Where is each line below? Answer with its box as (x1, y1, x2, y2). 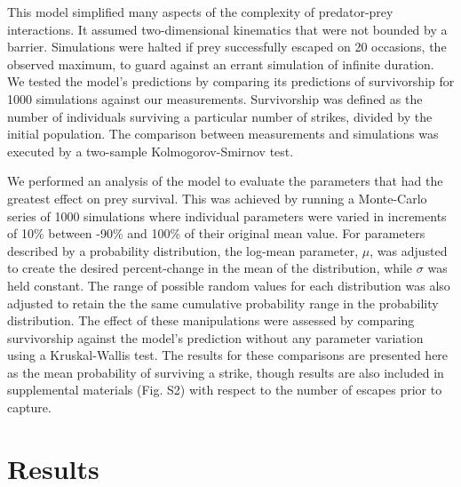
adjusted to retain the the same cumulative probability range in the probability (7, 293, 439, 312)
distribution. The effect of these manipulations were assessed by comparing (7, 311, 415, 330)
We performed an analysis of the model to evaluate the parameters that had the (7, 172, 443, 190)
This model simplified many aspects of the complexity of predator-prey (7, 3, 393, 20)
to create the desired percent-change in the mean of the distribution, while (7, 259, 413, 277)
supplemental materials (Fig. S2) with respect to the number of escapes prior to (7, 380, 442, 399)
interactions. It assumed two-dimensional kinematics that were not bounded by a (7, 20, 448, 38)
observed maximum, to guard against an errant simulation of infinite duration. (7, 54, 434, 73)
